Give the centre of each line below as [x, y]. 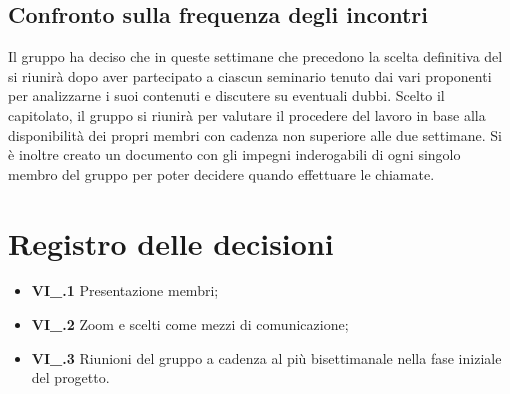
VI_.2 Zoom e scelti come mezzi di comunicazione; [190, 324]
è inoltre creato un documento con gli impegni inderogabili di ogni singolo [234, 154]
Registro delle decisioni [171, 242]
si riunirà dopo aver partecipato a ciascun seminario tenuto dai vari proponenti [250, 75]
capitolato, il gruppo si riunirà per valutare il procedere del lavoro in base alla [247, 114]
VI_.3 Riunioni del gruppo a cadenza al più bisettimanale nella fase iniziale [266, 357]
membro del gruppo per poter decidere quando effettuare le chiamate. [221, 173]
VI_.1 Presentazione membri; [125, 290]
